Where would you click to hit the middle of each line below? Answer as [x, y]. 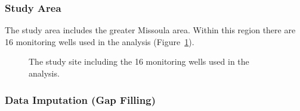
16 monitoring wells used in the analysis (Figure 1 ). [100, 41]
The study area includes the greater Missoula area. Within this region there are [150, 30]
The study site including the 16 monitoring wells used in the [139, 61]
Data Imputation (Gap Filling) [80, 99]
